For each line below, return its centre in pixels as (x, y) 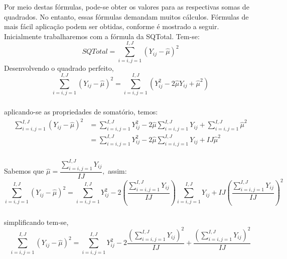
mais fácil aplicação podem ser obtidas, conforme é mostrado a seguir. (112, 26)
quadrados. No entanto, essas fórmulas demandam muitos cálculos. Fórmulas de (126, 16)
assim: (117, 171)
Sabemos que (24, 171)
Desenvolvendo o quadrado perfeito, (59, 68)
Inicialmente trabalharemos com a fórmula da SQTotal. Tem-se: (102, 36)
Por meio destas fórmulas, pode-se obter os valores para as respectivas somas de (127, 6)
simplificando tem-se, (36, 222)
